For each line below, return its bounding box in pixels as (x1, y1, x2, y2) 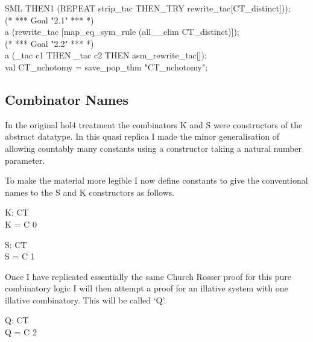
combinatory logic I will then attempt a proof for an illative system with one (5, 282, 288, 294)
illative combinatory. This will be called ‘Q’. (5, 293, 166, 306)
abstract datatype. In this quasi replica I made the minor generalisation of (5, 130, 280, 143)
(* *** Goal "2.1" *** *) (5, 13, 94, 26)
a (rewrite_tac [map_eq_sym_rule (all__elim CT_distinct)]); (5, 25, 239, 38)
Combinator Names (5, 90, 129, 108)
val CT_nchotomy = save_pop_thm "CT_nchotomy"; (5, 60, 208, 73)
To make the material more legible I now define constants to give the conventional (5, 174, 308, 187)
